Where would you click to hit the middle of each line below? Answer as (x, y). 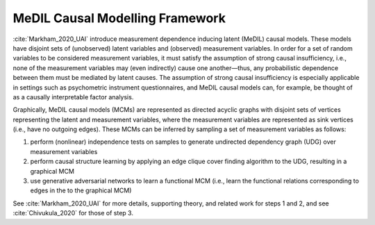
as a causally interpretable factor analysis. (73, 97)
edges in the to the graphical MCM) (81, 190)
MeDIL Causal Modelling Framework (119, 18)
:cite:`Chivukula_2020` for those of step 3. (73, 213)
